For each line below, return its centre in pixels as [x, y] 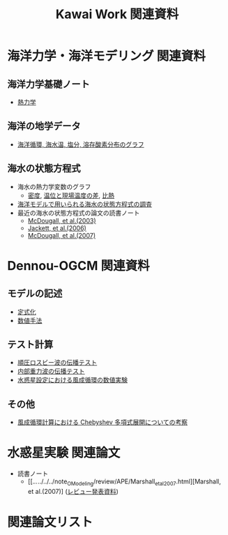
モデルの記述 [35, 294]
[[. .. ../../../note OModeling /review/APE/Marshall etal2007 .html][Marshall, [124, 482]
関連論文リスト [50, 522]
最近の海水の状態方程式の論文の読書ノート [78, 213]
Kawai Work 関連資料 [117, 14]
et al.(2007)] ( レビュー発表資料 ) [73, 491]
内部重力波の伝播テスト [51, 371]
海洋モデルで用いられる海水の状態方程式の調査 [84, 204]
